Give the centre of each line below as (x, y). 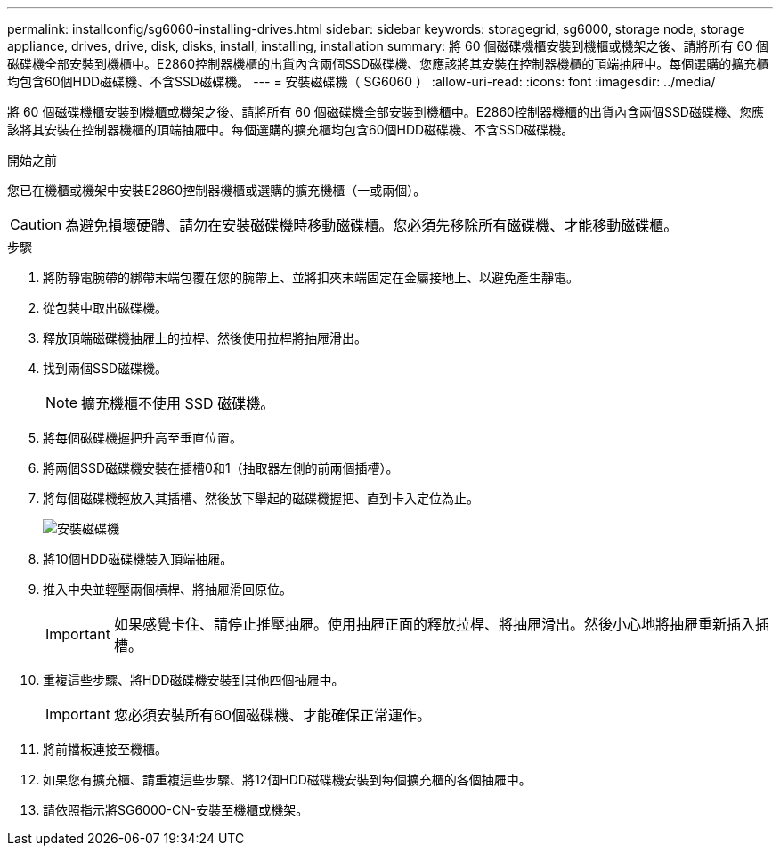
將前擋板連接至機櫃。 (105, 749)
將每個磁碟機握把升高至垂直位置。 (142, 438)
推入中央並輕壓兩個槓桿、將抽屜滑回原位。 (167, 589)
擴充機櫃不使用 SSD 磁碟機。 (178, 403)
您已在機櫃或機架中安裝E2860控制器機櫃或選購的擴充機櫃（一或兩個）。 (217, 190)
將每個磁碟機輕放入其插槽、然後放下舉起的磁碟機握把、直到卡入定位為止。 (261, 498)
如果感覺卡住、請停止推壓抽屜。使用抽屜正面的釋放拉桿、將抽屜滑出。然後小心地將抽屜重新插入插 (441, 624)
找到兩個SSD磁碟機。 (106, 368)
